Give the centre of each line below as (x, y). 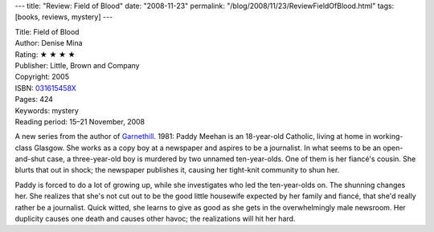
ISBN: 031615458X (45, 88)
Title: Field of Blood (47, 31)
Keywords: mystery (47, 110)
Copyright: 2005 (42, 77)
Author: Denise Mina (49, 43)
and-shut (30, 159)
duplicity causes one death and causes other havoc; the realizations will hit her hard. (155, 219)
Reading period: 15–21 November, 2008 (80, 121)
